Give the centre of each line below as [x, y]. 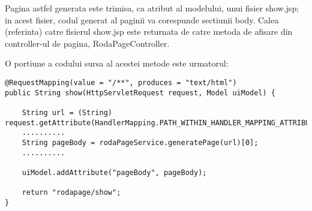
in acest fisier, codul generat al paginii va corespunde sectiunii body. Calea [142, 19]
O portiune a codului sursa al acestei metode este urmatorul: [117, 63]
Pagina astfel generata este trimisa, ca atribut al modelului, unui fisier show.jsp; [152, 8]
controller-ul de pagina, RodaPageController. [87, 43]
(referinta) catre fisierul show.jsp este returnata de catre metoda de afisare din [149, 31]
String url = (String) [67, 112]
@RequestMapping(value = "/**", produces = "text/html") [121, 82]
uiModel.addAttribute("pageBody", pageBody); [114, 172]
